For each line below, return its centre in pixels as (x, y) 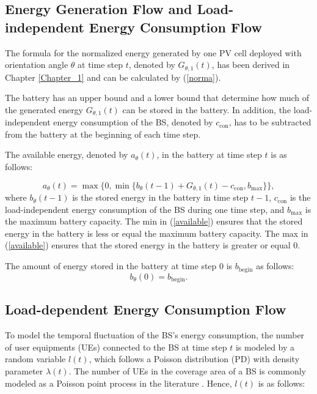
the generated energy (44, 109)
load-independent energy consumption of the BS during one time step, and (145, 209)
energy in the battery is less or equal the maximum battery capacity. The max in (157, 233)
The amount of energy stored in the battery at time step (111, 266)
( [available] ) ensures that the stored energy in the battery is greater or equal (148, 245)
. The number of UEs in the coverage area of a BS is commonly (188, 370)
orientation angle (37, 65)
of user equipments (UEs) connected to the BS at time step (116, 347)
